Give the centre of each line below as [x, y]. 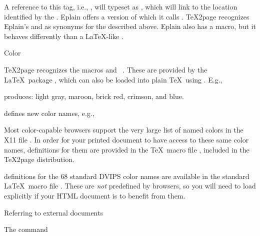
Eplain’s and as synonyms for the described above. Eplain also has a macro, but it [130, 26]
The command [26, 229]
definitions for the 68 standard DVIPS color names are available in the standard [127, 176]
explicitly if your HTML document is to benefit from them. [95, 195]
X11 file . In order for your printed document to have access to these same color [126, 139]
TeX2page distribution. [39, 159]
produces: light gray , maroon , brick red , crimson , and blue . [94, 96]
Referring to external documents [53, 212]
